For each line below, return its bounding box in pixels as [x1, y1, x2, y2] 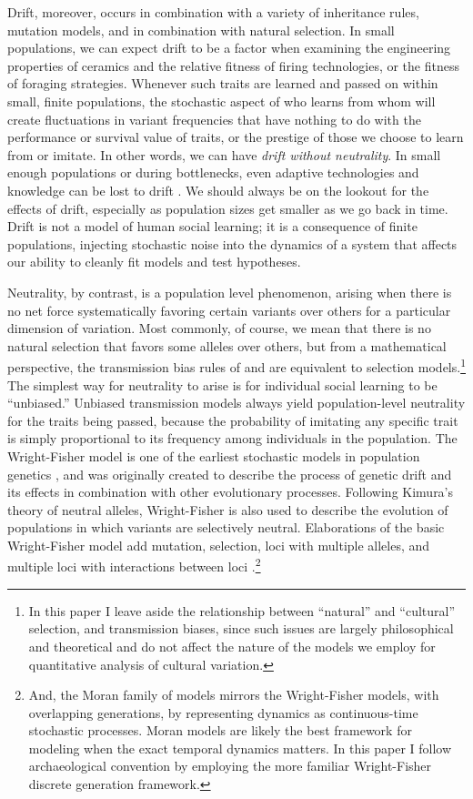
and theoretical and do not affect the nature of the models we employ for [28, 636, 436, 655]
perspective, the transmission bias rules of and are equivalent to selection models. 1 [7, 355, 466, 376]
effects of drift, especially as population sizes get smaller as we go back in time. [7, 198, 448, 217]
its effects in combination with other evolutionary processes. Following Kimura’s [7, 482, 454, 501]
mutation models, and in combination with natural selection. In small [7, 20, 395, 39]
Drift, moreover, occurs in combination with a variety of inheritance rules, [7, 3, 419, 21]
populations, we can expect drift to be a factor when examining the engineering [7, 38, 451, 57]
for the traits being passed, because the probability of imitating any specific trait [7, 410, 458, 430]
